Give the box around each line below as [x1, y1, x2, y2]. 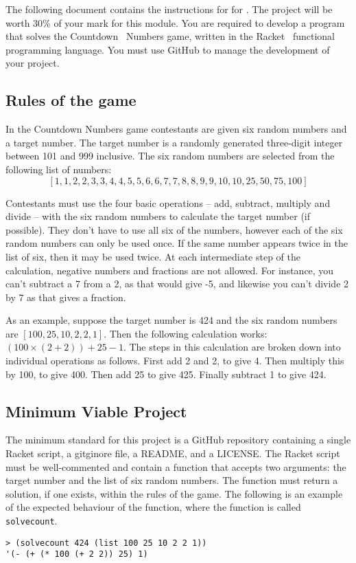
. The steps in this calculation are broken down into [123, 340, 341, 354]
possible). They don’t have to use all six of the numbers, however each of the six [5, 222, 343, 236]
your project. [5, 56, 60, 70]
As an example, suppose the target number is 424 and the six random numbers [5, 313, 337, 327]
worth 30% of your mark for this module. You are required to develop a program [5, 15, 345, 30]
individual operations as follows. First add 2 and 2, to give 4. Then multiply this [5, 353, 344, 368]
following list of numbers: [5, 162, 112, 176]
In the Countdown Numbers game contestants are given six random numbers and [5, 122, 347, 136]
